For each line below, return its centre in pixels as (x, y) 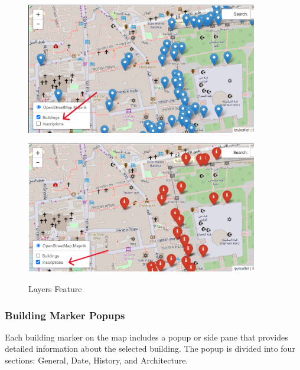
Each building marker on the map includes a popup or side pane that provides (146, 337)
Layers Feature (55, 289)
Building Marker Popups (65, 315)
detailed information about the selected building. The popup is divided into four (150, 348)
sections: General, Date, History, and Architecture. (97, 360)
